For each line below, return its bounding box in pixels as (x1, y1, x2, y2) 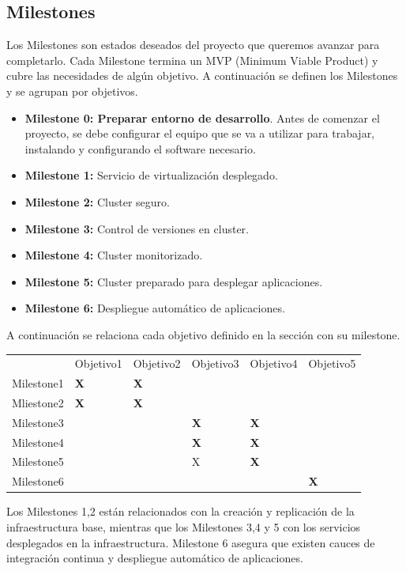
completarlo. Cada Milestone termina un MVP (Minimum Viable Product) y (6, 51, 378, 68)
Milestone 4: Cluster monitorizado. (24, 247, 203, 263)
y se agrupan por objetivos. (6, 82, 138, 99)
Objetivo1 (74, 355, 122, 372)
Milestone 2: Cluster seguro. (24, 193, 170, 210)
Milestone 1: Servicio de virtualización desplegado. (24, 167, 278, 183)
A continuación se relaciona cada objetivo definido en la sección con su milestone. (6, 326, 400, 342)
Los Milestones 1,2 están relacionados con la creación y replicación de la (6, 503, 355, 520)
